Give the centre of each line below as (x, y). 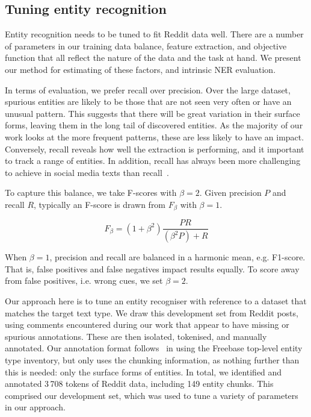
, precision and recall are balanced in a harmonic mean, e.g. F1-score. (177, 257)
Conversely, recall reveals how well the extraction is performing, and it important (155, 149)
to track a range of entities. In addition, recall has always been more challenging (153, 161)
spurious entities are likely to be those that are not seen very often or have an (148, 102)
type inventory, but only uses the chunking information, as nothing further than (152, 360)
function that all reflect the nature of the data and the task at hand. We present (153, 58)
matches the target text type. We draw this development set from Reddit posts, (152, 312)
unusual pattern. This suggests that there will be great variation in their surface (152, 113)
